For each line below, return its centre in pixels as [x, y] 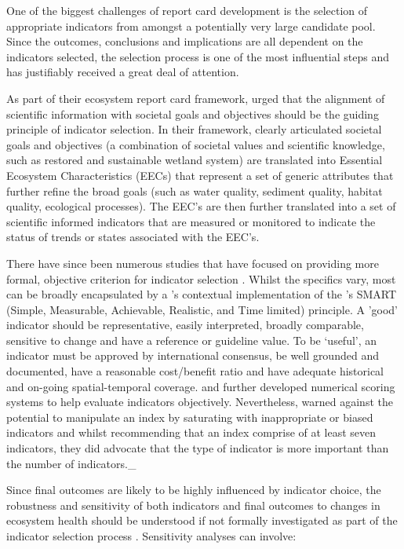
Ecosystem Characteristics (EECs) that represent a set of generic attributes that [200, 175]
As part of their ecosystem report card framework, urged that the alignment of [196, 98]
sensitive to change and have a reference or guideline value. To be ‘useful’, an [192, 340]
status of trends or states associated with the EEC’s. [133, 237]
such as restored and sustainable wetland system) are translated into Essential [195, 160]
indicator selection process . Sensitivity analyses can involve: [151, 536]
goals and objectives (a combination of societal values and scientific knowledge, [196, 144]
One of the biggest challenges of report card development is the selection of [187, 10]
